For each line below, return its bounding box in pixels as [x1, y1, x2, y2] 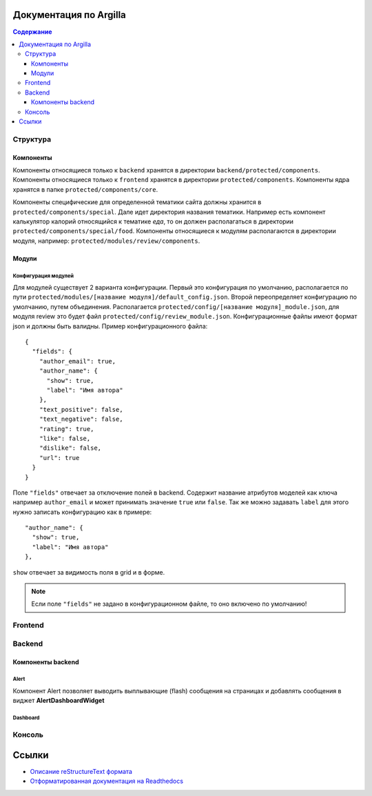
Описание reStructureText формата [30, 767, 132, 775]
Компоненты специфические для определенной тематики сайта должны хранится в [12, 198, 262, 206]
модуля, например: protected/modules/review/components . [12, 237, 200, 245]
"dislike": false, [39, 444, 102, 452]
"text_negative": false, [39, 415, 123, 424]
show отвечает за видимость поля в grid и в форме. [12, 568, 165, 576]
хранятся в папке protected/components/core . [12, 185, 158, 193]
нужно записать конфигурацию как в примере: [12, 508, 152, 516]
